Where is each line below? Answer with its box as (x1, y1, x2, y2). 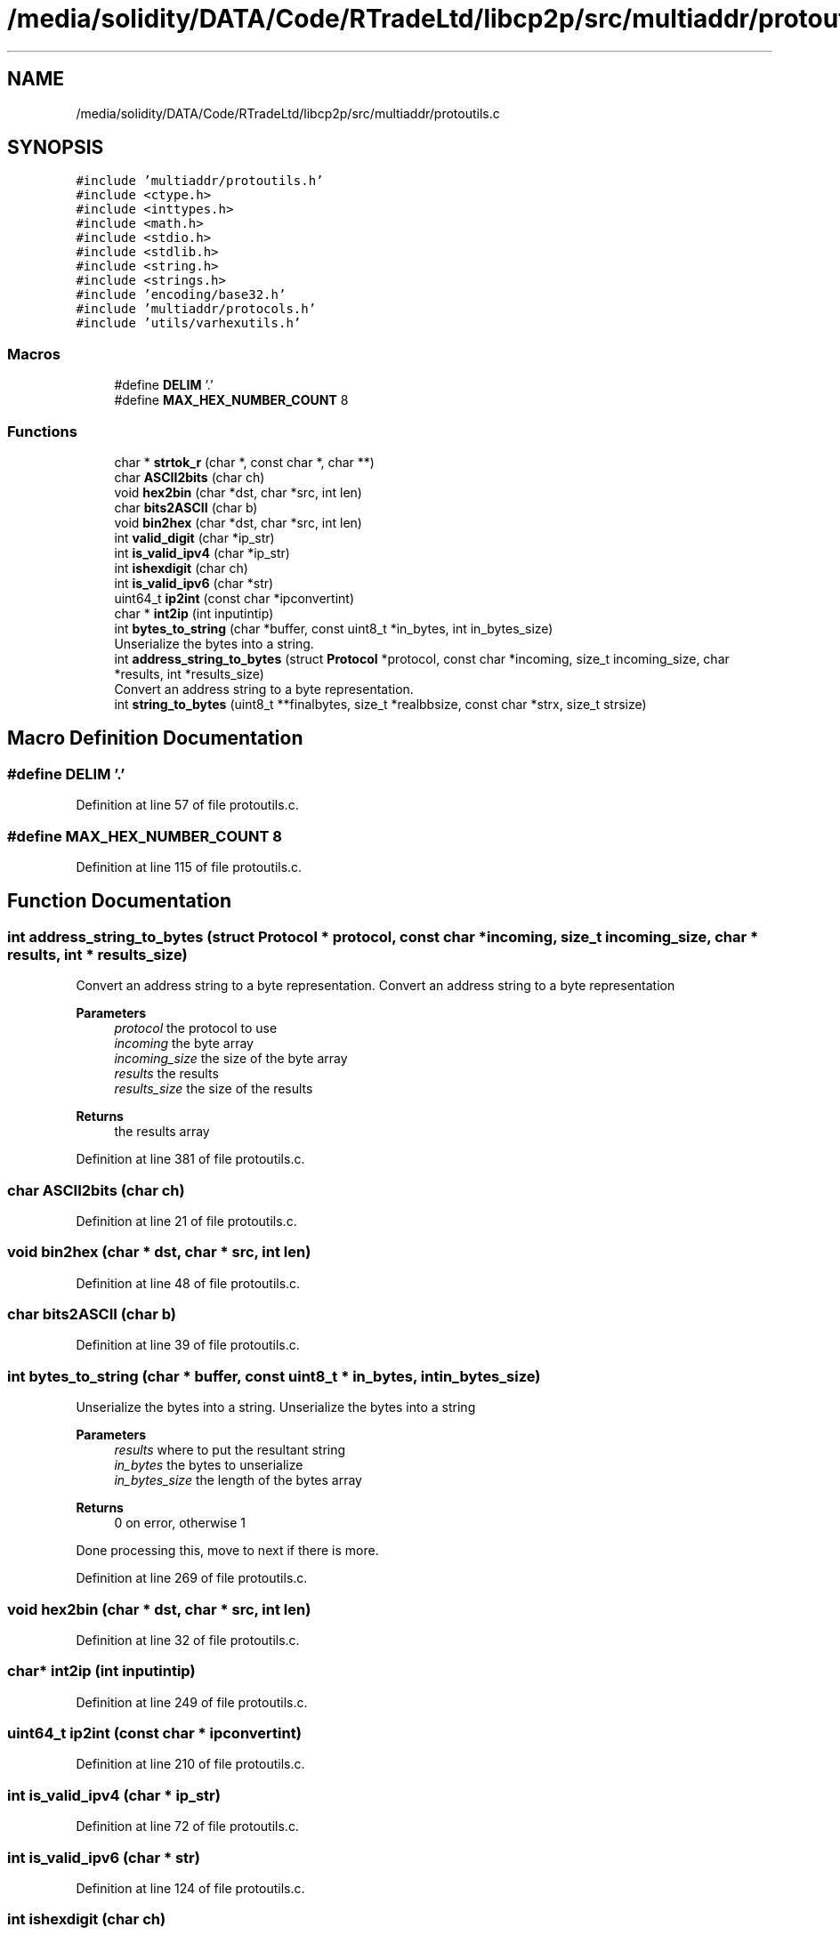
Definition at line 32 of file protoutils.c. (76, 1632, 300, 1648)
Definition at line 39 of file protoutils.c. (76, 1337, 300, 1353)
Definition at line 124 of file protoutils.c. (76, 1880, 305, 1896)
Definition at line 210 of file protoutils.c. (76, 1756, 305, 1772)
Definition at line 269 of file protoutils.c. (76, 1570, 308, 1586)
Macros (7, 344, 61, 363)
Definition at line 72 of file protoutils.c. (76, 1818, 299, 1834)
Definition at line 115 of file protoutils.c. (76, 859, 303, 875)
